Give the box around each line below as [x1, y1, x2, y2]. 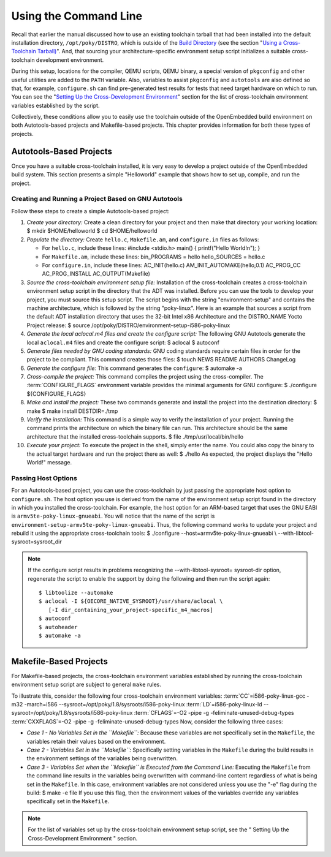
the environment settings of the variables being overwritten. [26, 755, 178, 762]
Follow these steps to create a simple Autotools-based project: [11, 207, 170, 214]
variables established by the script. [11, 102, 100, 109]
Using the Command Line [11, 9, 143, 23]
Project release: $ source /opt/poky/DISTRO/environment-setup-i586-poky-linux [26, 322, 230, 329]
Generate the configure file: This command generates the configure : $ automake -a [26, 364, 242, 372]
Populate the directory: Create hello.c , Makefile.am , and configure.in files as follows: [26, 236, 259, 243]
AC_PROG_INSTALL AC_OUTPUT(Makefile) [42, 270, 150, 277]
